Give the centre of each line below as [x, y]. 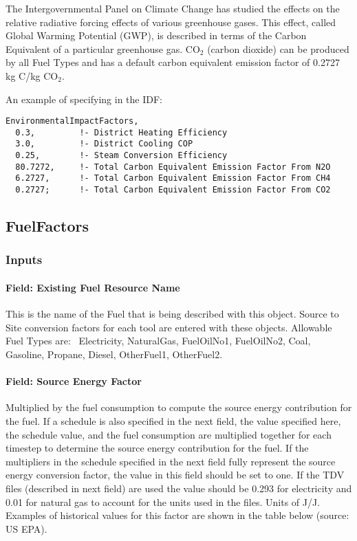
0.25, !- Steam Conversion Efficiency [121, 156]
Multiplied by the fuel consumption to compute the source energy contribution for [179, 407]
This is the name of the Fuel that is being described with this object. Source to [172, 314]
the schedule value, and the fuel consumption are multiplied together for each [169, 434]
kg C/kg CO [32, 75]
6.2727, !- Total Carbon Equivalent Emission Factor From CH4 [173, 178]
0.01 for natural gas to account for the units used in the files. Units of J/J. [163, 501]
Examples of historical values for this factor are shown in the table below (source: [177, 515]
